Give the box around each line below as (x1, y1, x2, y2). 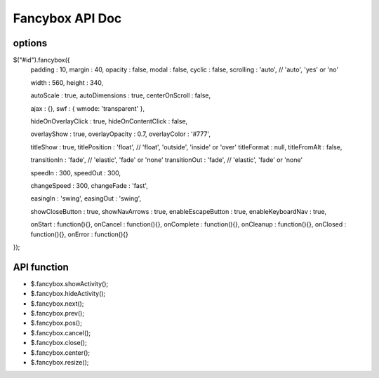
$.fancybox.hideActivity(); (30, 290, 106, 298)
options (13, 37, 48, 49)
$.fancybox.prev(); (30, 309, 84, 317)
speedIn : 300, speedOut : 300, (30, 168, 121, 177)
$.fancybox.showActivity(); (30, 279, 109, 288)
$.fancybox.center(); (30, 348, 91, 357)
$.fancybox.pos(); (30, 319, 82, 328)
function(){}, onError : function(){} (30, 230, 129, 238)
